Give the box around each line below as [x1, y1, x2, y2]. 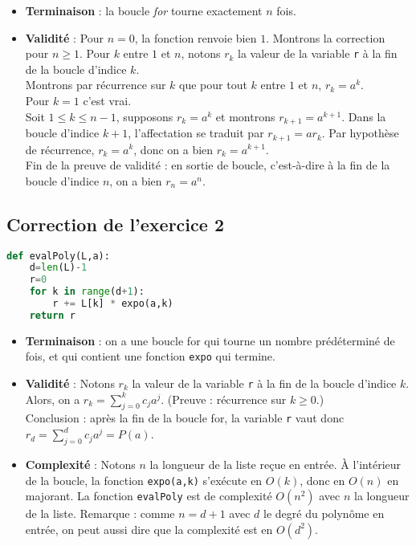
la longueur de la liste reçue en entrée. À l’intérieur [149, 455, 402, 472]
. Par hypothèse [321, 124, 399, 141]
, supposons [116, 108, 173, 124]
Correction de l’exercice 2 [6, 211, 224, 236]
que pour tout [179, 76, 247, 93]
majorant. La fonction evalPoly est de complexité [25, 487, 272, 504]
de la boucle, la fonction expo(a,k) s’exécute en [25, 471, 263, 488]
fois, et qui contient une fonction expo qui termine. [25, 348, 275, 365]
